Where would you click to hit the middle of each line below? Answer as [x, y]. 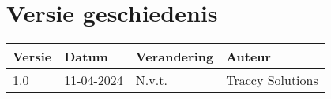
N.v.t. [151, 80]
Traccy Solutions [272, 80]
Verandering [175, 57]
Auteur [249, 57]
